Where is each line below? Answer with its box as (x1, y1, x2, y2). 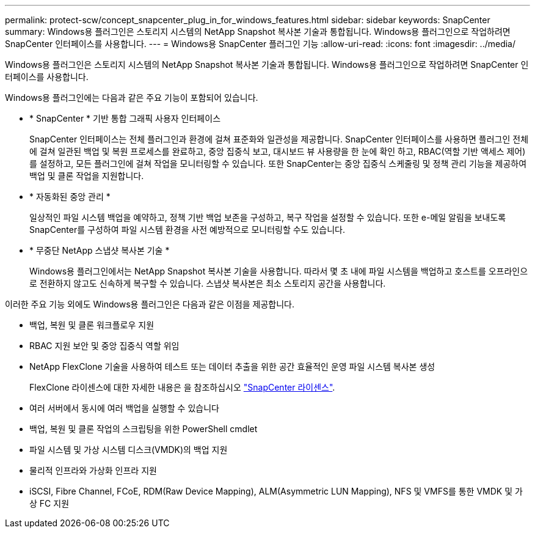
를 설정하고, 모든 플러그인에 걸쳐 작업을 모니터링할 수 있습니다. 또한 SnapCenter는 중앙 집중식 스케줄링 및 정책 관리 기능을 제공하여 (29, 158, 527, 169)
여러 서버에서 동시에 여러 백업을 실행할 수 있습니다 (29, 403, 219, 413)
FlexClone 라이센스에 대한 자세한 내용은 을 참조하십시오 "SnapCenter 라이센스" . (29, 382, 335, 392)
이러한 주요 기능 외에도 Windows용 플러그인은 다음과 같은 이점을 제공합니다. (5, 299, 295, 309)
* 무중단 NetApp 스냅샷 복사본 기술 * (29, 245, 170, 255)
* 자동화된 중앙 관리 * (29, 191, 111, 202)
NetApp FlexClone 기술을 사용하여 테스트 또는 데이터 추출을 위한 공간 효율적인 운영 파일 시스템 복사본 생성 (29, 361, 435, 372)
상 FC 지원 (29, 498, 70, 509)
